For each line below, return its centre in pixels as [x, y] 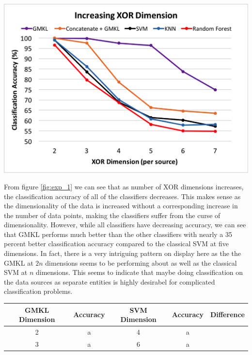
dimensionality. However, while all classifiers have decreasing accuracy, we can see [125, 225]
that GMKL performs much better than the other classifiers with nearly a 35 [118, 234]
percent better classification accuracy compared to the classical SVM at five [116, 244]
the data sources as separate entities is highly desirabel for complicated [110, 281]
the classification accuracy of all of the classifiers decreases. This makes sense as [122, 196]
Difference [227, 314]
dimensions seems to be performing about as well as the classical [141, 262]
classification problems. [38, 291]
